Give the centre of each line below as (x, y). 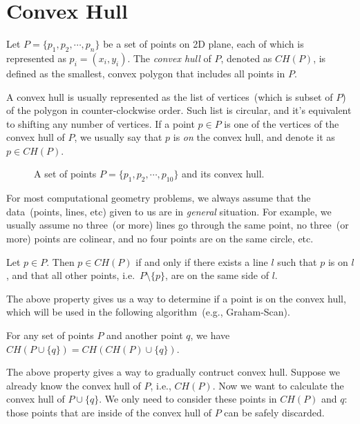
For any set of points (50, 335)
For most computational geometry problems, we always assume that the (159, 198)
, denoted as (246, 58)
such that (297, 261)
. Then (60, 261)
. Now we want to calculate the (278, 385)
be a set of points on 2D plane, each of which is (203, 44)
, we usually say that (118, 137)
